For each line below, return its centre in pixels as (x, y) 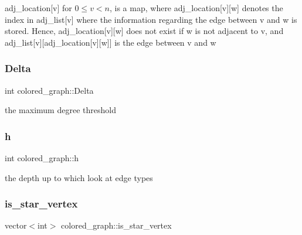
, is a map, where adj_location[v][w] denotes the (196, 8)
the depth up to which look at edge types (79, 177)
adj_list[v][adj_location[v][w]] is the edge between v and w (111, 42)
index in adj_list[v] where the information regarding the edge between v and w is (151, 19)
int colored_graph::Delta (49, 90)
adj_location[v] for (38, 8)
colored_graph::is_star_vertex (116, 225)
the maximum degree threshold (60, 110)
